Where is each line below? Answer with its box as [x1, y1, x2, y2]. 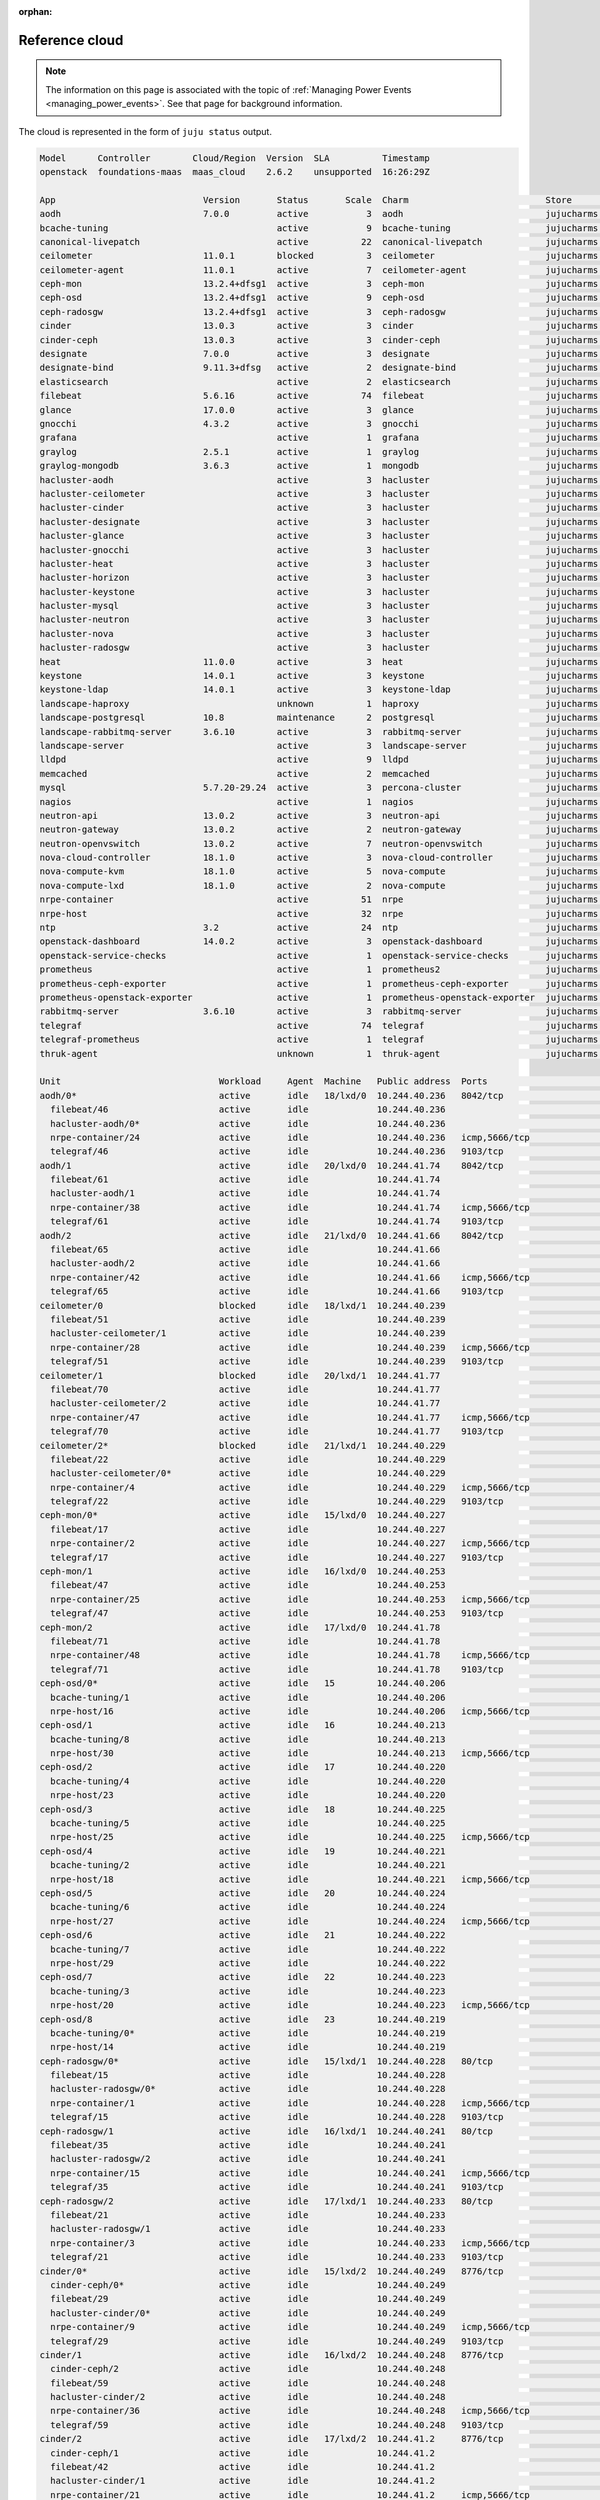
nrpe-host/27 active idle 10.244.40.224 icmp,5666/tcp [50, 1915, 530, 1927]
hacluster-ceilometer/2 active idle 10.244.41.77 [50, 1398, 441, 1409]
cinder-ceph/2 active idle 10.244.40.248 [50, 2363, 446, 2375]
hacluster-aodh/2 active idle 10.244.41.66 [50, 1258, 441, 1269]
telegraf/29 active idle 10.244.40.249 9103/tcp [50, 2335, 504, 2347]
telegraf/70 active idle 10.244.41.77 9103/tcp [50, 1426, 504, 1437]
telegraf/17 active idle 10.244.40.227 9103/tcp [50, 1551, 504, 1563]
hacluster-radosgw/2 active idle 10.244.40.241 [50, 2153, 446, 2165]
